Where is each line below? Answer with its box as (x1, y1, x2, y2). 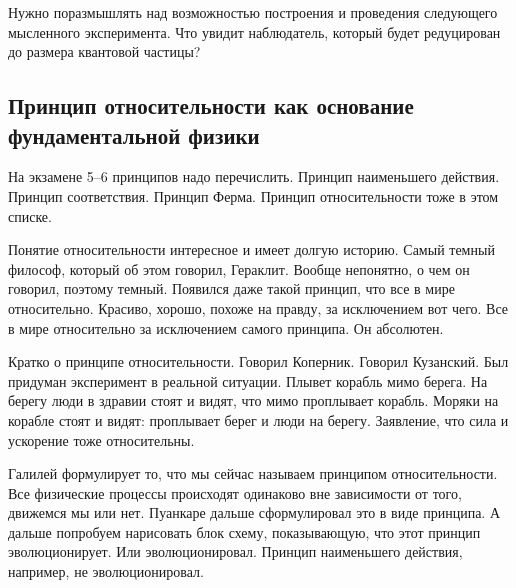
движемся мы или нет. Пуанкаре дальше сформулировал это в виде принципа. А (8, 502, 501, 523)
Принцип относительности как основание (8, 90, 414, 121)
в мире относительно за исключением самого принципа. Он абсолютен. (8, 317, 444, 338)
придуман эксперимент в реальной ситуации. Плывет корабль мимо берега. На (8, 370, 488, 391)
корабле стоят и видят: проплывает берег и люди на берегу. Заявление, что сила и (8, 409, 509, 430)
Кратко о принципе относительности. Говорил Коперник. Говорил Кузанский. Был (8, 351, 509, 372)
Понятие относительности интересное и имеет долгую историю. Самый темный (8, 239, 495, 260)
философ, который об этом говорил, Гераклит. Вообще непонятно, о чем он (8, 258, 470, 279)
